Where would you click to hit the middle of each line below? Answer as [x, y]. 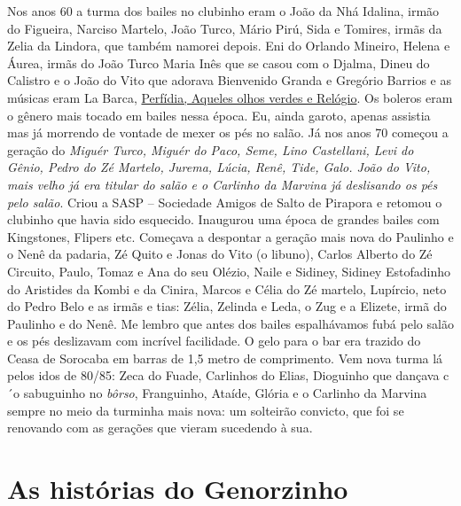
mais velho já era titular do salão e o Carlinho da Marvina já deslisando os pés [223, 184]
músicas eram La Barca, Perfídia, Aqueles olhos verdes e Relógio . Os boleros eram [230, 97]
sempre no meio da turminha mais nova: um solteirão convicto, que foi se [206, 410]
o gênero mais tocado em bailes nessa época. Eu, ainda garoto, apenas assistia [219, 115]
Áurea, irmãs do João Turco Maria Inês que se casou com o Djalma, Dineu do [219, 62]
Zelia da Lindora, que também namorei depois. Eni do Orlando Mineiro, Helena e [229, 46]
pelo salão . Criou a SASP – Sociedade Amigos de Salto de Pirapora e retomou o [225, 202]
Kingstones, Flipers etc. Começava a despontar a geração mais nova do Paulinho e [230, 236]
